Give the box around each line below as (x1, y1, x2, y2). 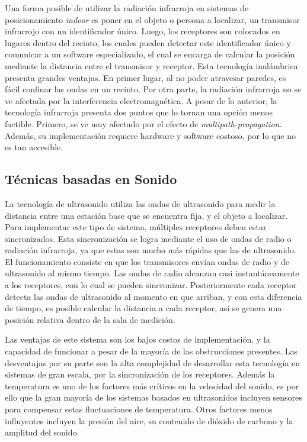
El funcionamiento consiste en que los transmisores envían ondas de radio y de (5, 255, 289, 267)
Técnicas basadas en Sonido (5, 170, 177, 188)
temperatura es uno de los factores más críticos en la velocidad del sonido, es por (5, 379, 299, 392)
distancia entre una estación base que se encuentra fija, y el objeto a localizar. (5, 209, 288, 221)
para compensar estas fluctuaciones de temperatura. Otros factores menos (5, 403, 273, 415)
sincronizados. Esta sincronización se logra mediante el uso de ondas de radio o (5, 232, 292, 244)
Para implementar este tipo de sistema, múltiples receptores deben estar (5, 221, 267, 233)
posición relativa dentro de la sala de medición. (5, 313, 175, 325)
